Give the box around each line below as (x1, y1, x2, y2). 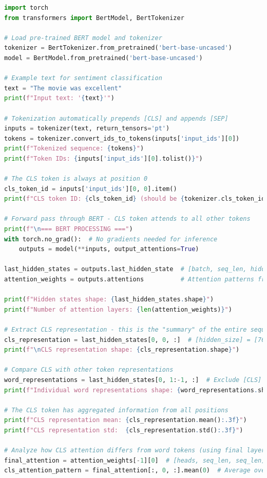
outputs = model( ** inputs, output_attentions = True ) (18, 245, 199, 253)
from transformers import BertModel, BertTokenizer (4, 14, 184, 22)
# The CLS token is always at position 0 (4, 175, 148, 183)
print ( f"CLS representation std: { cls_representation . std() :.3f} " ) (4, 426, 243, 434)
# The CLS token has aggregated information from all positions (4, 406, 228, 414)
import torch (4, 4, 48, 11)
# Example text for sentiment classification (4, 74, 162, 82)
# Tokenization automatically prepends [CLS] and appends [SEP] (4, 114, 228, 122)
